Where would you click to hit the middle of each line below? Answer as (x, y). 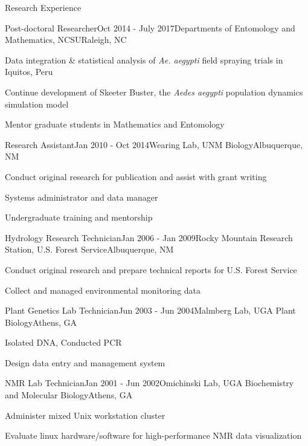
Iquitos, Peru (29, 72)
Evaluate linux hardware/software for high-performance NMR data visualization (153, 435)
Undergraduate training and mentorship (79, 217)
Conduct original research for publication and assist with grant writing (136, 176)
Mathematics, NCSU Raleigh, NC (66, 40)
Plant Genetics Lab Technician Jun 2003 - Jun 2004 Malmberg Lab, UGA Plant (150, 310)
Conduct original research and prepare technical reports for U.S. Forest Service (151, 269)
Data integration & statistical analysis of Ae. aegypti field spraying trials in (144, 60)
